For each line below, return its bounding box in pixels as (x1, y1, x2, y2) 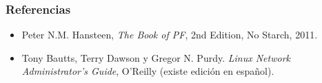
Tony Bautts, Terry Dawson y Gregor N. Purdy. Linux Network (21, 50, 291, 64)
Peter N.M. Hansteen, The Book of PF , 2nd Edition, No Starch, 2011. (21, 27, 318, 42)
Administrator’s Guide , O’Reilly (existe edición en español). (21, 64, 274, 78)
